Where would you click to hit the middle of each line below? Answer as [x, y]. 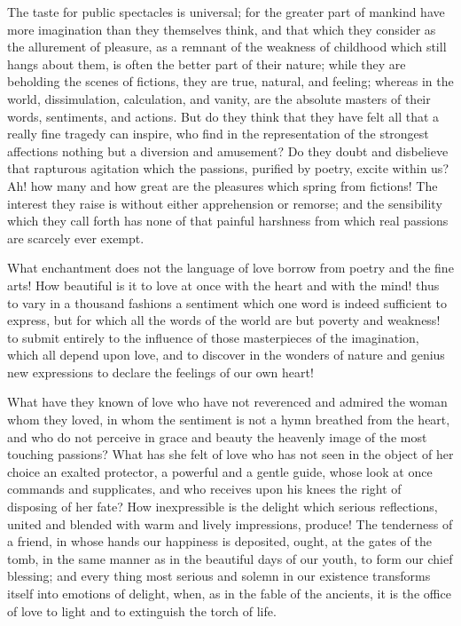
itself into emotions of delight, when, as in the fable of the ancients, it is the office [229, 593]
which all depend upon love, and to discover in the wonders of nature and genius [226, 355]
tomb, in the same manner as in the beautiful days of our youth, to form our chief [230, 558]
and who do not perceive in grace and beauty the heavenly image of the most [217, 436]
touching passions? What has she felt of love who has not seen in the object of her [230, 454]
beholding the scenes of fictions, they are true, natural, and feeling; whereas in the [230, 81]
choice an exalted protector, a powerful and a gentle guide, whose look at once [220, 471]
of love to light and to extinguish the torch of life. [142, 610]
